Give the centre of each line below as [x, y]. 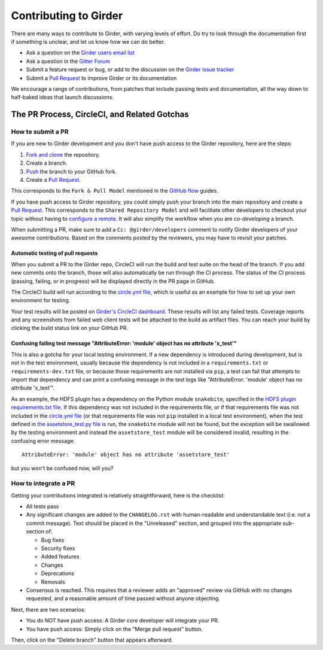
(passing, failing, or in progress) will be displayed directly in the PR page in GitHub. [113, 281]
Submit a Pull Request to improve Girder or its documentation [101, 78]
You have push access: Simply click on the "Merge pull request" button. [115, 629]
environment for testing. [41, 300]
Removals [53, 582]
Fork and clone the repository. [63, 154]
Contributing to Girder [67, 16]
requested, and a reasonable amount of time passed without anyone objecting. [123, 599]
